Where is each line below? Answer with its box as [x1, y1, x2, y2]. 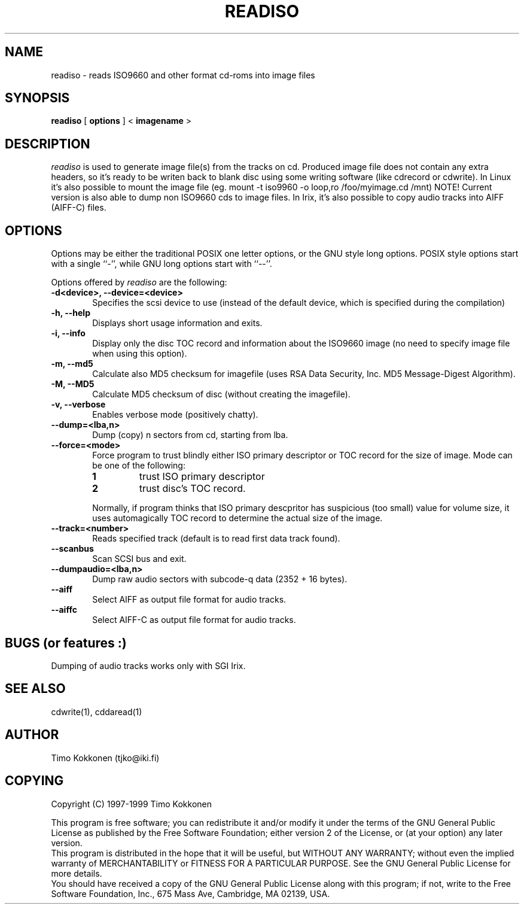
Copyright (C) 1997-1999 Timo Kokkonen [51, 798, 212, 809]
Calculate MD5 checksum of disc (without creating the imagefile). [92, 389, 351, 400]
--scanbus [51, 543, 94, 554]
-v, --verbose [51, 399, 106, 410]
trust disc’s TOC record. [139, 482, 246, 495]
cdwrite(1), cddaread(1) [51, 706, 142, 717]
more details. [51, 868, 102, 878]
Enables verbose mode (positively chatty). [92, 409, 258, 420]
